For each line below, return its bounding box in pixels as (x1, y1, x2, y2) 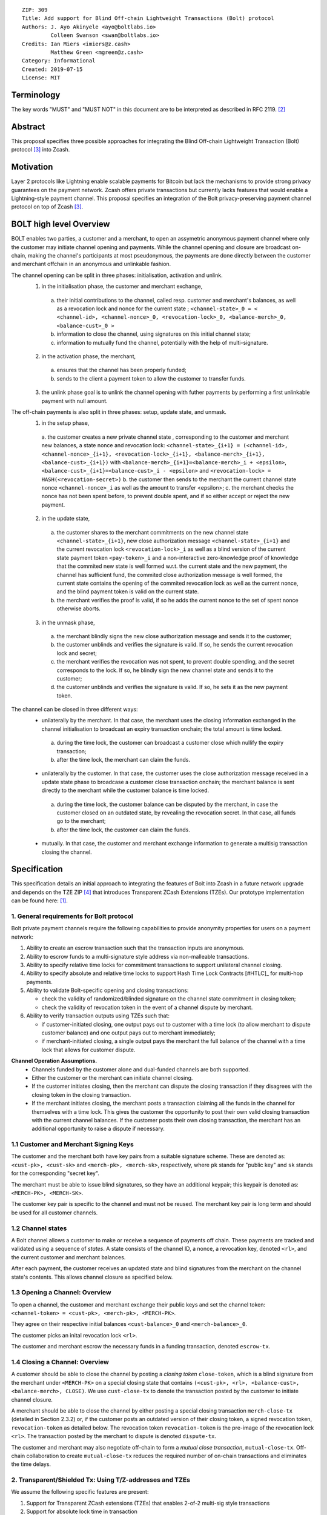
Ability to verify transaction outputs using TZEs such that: (26, 1012, 170, 1019)
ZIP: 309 (22, 7, 48, 13)
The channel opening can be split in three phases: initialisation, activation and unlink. (11, 271, 223, 279)
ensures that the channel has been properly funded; (56, 367, 187, 374)
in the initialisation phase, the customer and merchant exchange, (41, 282, 203, 290)
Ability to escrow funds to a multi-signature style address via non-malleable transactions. (26, 953, 249, 960)
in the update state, (41, 515, 90, 522)
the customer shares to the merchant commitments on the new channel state (56, 528, 249, 536)
